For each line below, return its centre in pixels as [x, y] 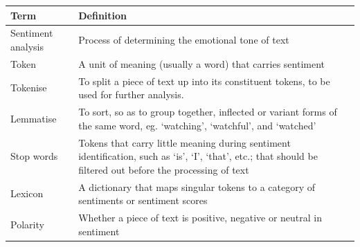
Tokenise [29, 88]
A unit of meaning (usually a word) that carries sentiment [201, 63]
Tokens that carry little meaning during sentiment [184, 142]
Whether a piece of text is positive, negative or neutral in [200, 217]
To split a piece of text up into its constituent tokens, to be [204, 81]
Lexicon [27, 193]
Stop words [34, 156]
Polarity [27, 224]
